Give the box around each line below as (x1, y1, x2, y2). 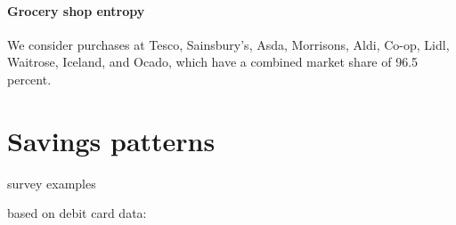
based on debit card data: (7, 204, 147, 222)
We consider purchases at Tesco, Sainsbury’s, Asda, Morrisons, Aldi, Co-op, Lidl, (7, 35, 450, 53)
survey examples (7, 173, 96, 192)
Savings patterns (7, 122, 216, 158)
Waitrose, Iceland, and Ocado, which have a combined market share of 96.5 (7, 52, 419, 71)
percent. (7, 69, 52, 88)
